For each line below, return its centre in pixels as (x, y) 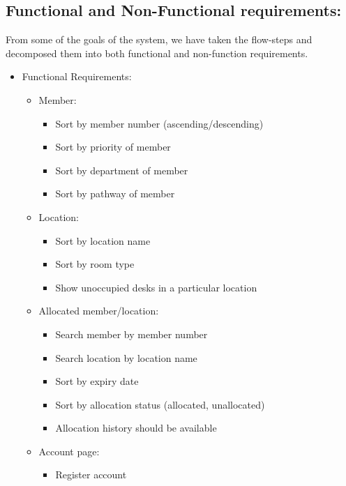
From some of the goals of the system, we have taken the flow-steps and (159, 39)
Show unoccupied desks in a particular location (156, 287)
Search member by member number (131, 334)
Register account (91, 474)
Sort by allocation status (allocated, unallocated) (160, 404)
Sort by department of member (122, 170)
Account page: (69, 451)
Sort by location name (103, 240)
